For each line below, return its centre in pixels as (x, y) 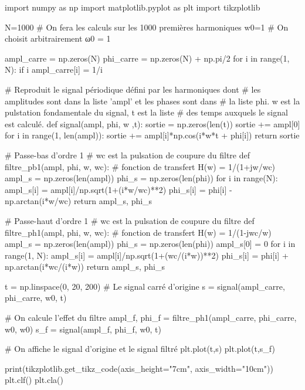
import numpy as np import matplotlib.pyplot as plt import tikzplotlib (133, 7)
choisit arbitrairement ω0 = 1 (58, 38)
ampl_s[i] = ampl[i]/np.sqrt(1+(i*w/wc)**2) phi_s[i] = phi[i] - (118, 189)
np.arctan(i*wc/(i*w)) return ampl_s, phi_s (85, 267)
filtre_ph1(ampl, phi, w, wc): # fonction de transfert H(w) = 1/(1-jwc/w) (138, 232)
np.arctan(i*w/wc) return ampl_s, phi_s (79, 201)
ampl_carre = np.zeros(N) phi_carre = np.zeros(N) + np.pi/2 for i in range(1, (147, 58)
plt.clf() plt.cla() (34, 380)
